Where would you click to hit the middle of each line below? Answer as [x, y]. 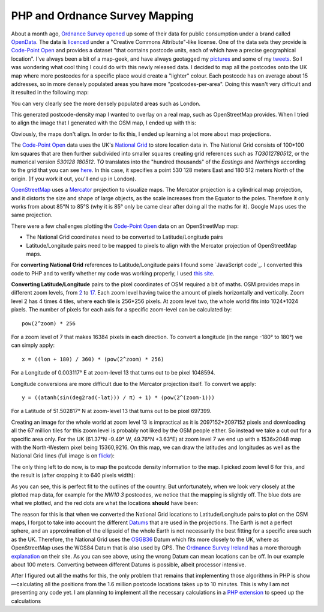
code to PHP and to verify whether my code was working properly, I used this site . [113, 273]
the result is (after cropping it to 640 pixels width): [73, 476]
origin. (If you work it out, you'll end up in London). [73, 179]
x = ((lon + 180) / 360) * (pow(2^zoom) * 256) [93, 359]
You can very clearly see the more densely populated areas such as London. [106, 103]
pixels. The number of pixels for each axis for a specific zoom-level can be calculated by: [121, 310]
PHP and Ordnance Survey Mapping [103, 16]
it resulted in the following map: [50, 93]
